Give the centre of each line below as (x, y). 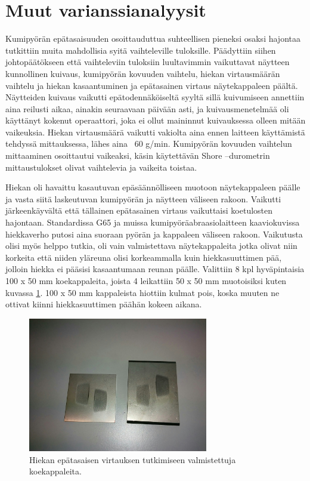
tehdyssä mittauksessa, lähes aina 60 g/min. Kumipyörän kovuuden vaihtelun (149, 144)
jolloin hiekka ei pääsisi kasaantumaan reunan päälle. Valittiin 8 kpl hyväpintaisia (155, 269)
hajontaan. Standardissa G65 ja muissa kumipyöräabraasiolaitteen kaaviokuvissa (153, 222)
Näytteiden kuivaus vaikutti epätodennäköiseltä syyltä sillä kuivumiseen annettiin (155, 97)
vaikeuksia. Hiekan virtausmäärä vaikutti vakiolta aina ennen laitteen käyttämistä (155, 132)
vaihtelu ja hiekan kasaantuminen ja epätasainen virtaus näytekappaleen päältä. (152, 85)
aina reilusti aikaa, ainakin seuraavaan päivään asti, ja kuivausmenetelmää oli (147, 108)
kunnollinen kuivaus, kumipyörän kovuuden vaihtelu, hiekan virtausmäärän (143, 73)
